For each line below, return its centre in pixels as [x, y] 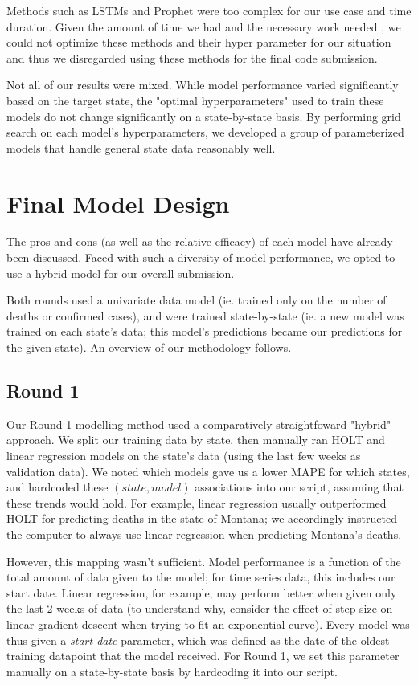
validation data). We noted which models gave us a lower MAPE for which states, [208, 471]
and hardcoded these [57, 487]
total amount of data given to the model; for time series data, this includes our [201, 577]
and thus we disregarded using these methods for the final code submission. [192, 57]
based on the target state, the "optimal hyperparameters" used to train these [195, 100]
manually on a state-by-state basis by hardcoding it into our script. [172, 671]
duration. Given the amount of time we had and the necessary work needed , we [204, 26]
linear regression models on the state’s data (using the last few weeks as [184, 456]
